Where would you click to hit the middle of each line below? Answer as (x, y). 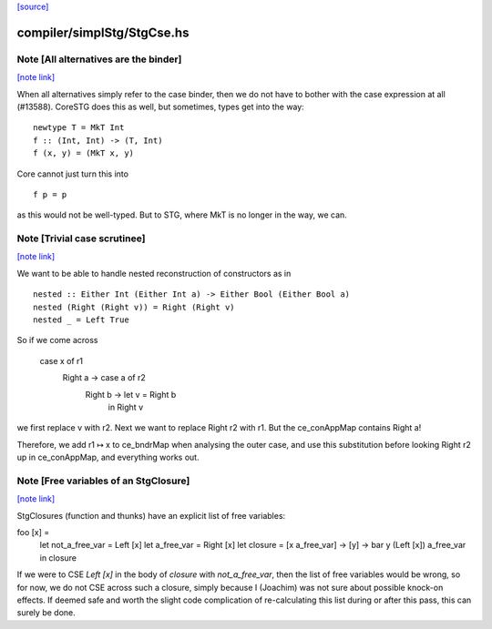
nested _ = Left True (81, 320)
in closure (58, 558)
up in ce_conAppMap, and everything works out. (108, 457)
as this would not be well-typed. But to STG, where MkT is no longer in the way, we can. (182, 215)
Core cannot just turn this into (73, 174)
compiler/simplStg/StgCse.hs (103, 32)
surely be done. (46, 613)
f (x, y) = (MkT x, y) (84, 153)
